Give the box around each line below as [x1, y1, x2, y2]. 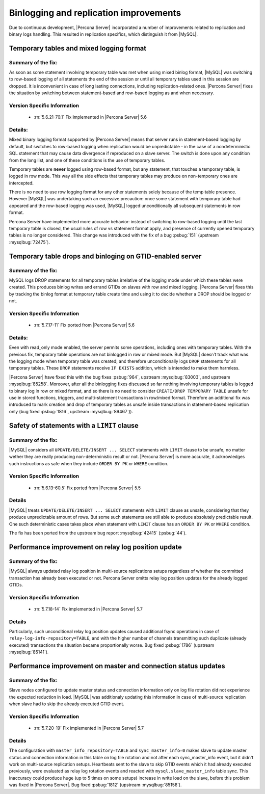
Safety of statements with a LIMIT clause [9, 421, 139, 429]
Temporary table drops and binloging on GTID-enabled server [9, 252, 202, 260]
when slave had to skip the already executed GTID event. [9, 701, 125, 707]
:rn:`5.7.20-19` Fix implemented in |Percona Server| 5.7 [33, 725, 144, 731]
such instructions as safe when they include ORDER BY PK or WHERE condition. [9, 460, 169, 466]
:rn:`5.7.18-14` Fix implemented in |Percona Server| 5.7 [33, 606, 143, 612]
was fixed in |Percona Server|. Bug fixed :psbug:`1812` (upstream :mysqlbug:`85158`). [9, 782, 182, 788]
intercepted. [9, 180, 34, 186]
